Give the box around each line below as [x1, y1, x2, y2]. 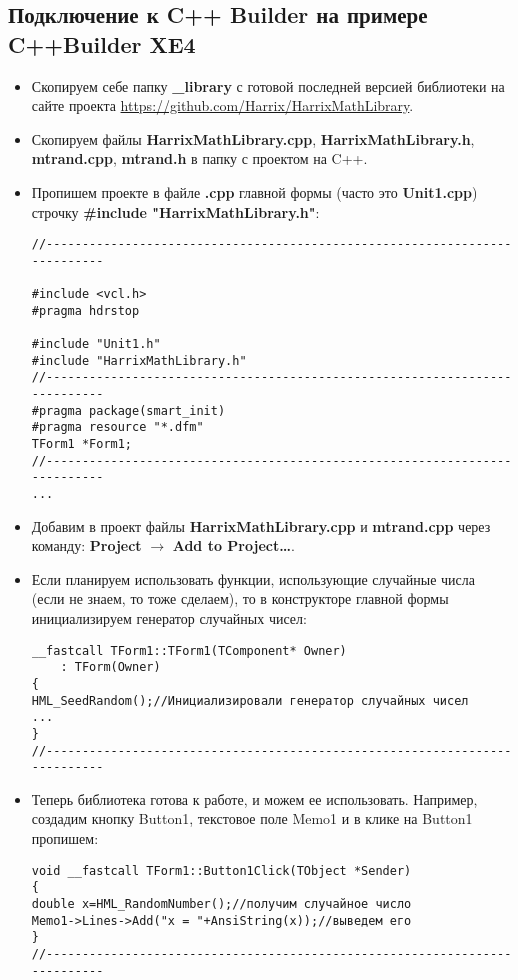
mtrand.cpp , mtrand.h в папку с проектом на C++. [31, 148, 368, 169]
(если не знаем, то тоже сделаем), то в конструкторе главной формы [31, 588, 449, 609]
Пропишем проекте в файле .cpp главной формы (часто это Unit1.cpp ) [31, 181, 478, 202]
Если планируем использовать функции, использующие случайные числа [31, 568, 475, 589]
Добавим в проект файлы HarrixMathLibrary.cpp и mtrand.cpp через [31, 515, 491, 536]
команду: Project [31, 535, 142, 556]
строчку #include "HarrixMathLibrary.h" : [31, 201, 320, 222]
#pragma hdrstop [31, 303, 140, 318]
